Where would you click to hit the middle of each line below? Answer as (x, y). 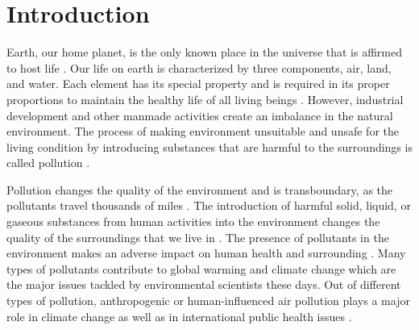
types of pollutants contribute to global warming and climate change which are (201, 268)
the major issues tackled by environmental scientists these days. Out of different (204, 284)
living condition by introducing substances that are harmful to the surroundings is (209, 146)
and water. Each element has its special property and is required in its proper (198, 84)
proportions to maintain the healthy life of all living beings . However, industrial (205, 99)
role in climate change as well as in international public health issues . (179, 316)
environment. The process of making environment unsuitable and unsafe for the (203, 131)
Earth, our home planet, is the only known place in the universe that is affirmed (204, 52)
